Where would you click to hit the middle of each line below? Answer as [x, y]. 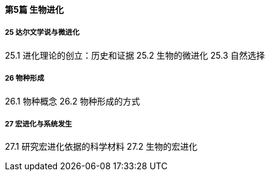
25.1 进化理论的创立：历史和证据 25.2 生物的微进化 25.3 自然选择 [135, 55]
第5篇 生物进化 [35, 9]
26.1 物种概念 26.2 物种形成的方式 [73, 101]
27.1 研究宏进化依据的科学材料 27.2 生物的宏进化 [101, 147]
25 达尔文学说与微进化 [42, 33]
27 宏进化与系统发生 [39, 124]
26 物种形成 [25, 79]
